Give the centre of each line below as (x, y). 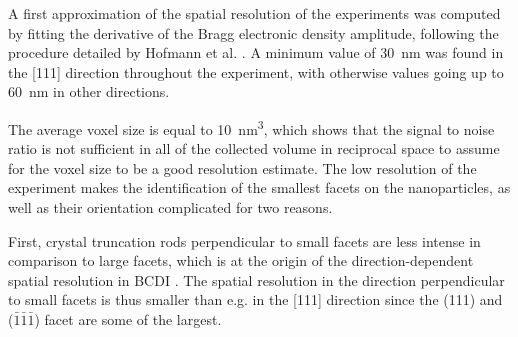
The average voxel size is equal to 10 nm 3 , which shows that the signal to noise (251, 127)
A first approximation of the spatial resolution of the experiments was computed (254, 13)
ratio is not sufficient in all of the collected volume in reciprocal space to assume (254, 148)
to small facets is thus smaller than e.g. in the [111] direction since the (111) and (255, 299)
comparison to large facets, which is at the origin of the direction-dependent (241, 260)
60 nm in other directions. (89, 91)
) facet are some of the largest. (128, 318)
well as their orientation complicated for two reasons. (170, 207)
